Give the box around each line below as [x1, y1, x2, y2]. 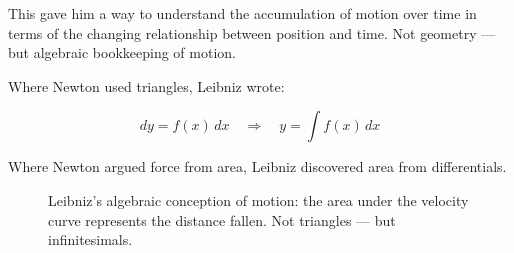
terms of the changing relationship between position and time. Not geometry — [8, 22, 496, 43]
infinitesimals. [48, 229, 133, 250]
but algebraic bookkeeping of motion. [8, 42, 236, 63]
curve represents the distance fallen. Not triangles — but [48, 209, 396, 230]
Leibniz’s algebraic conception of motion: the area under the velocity [48, 189, 469, 210]
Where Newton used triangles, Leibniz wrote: [8, 75, 285, 96]
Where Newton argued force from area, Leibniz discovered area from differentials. [8, 156, 507, 177]
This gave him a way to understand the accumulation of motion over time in [8, 3, 477, 23]
